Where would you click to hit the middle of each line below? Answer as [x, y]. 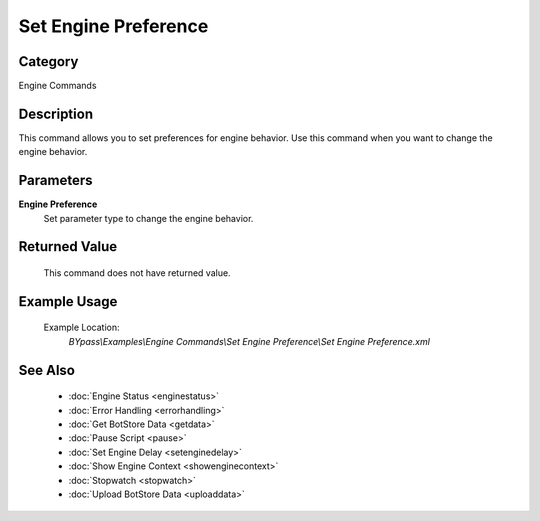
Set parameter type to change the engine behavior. [148, 218]
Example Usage [68, 301]
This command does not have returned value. [137, 273]
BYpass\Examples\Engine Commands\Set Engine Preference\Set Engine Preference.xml [249, 341]
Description [56, 113]
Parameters [55, 180]
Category [48, 61]
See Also [46, 370]
